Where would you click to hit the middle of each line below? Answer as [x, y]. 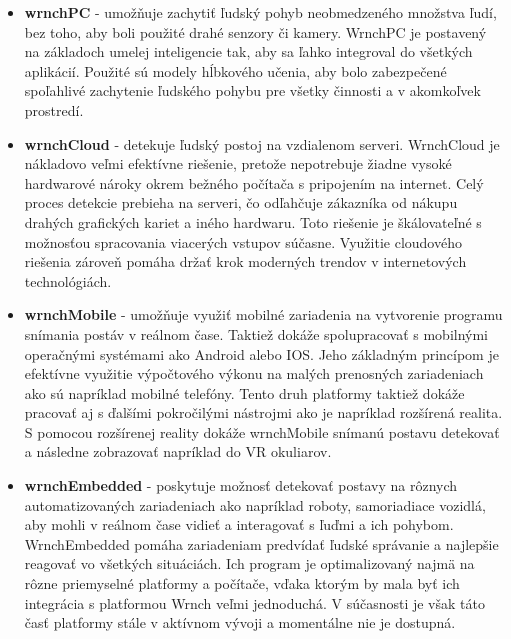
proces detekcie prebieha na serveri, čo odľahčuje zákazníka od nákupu [241, 202]
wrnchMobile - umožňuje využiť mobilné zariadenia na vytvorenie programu [263, 314]
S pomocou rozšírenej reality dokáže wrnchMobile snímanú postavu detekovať [262, 431]
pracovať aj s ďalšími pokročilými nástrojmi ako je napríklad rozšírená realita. [263, 412]
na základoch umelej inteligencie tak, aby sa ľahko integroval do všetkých [248, 51]
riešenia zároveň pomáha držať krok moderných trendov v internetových [245, 261]
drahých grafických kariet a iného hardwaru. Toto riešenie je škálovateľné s [253, 221]
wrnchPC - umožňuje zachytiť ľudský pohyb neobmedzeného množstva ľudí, [260, 12]
